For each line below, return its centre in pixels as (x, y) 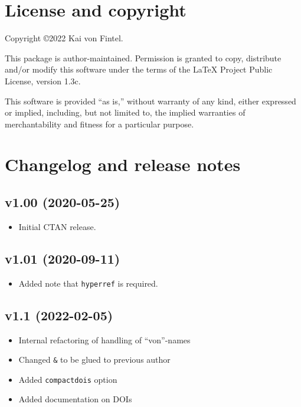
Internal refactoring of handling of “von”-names (104, 339)
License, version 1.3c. (43, 81)
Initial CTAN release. (57, 226)
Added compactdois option (68, 379)
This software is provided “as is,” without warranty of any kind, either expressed (150, 101)
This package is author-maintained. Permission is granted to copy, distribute (143, 58)
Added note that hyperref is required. (88, 283)
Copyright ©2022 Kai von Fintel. (64, 38)
